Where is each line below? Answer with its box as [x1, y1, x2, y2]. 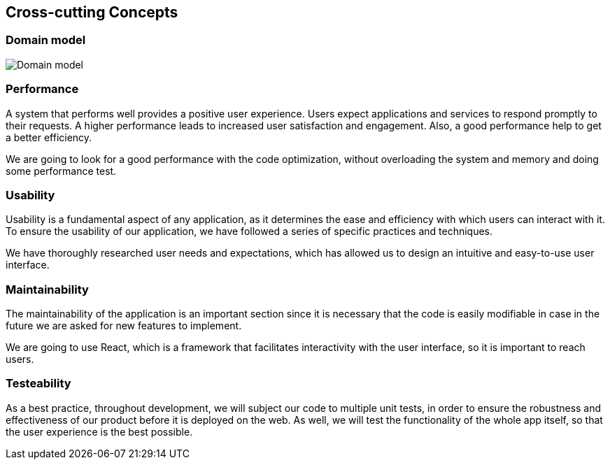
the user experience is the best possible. [6, 425, 193, 438]
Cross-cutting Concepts [6, 3, 178, 21]
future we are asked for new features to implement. [6, 320, 242, 332]
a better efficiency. [6, 131, 92, 143]
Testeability [6, 376, 71, 391]
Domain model [6, 33, 86, 48]
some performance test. [6, 164, 117, 177]
